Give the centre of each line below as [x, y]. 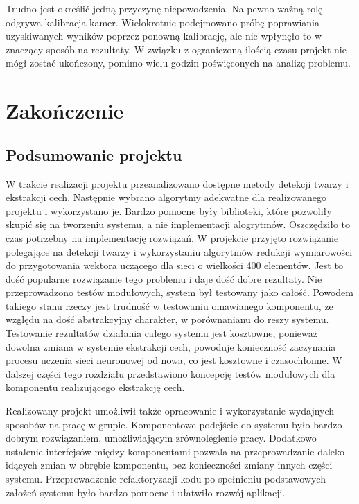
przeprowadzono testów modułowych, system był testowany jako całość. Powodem [179, 292]
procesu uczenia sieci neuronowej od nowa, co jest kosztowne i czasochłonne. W [174, 360]
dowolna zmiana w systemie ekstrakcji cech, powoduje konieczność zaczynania [171, 346]
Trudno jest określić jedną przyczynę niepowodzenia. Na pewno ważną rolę [164, 8]
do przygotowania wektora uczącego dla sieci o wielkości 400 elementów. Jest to [174, 265]
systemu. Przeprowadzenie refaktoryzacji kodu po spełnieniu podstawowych [166, 479]
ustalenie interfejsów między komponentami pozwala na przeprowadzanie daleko [175, 451]
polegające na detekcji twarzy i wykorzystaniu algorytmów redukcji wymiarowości [179, 251]
